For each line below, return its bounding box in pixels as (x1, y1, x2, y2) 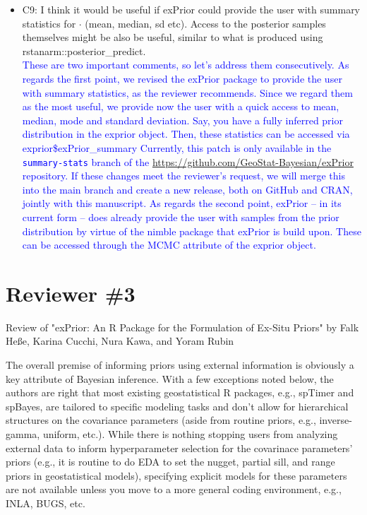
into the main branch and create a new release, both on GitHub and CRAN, (22, 182, 353, 196)
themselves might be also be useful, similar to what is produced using (22, 30, 323, 45)
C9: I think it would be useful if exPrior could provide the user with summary (22, 2, 361, 16)
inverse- (319, 413, 352, 427)
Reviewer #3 (6, 278, 136, 307)
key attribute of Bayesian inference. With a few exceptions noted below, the (6, 371, 334, 386)
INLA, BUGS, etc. (6, 496, 85, 510)
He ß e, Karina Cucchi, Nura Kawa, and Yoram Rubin (6, 333, 234, 348)
